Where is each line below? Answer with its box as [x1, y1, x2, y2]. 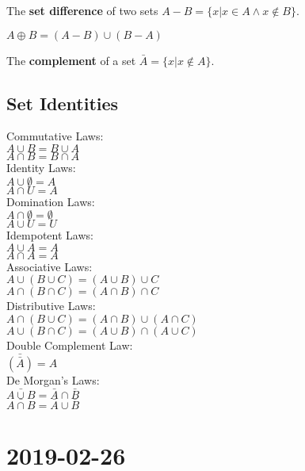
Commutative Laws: [6, 128, 104, 144]
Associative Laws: [6, 258, 93, 274]
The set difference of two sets [6, 2, 158, 18]
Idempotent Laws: [6, 227, 93, 243]
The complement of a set [6, 52, 136, 68]
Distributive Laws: [6, 297, 96, 314]
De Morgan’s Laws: [6, 371, 100, 388]
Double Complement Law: [6, 336, 133, 353]
